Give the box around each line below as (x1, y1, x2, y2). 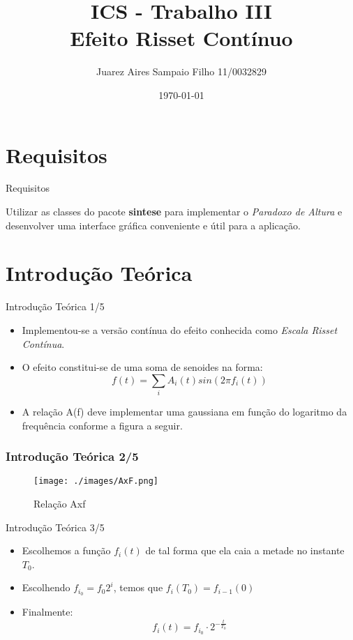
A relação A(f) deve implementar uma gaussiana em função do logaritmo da (22, 404, 347, 419)
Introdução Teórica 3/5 (6, 519, 105, 534)
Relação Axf (33, 496, 86, 511)
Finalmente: (22, 604, 73, 619)
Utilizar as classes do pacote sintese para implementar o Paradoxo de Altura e (6, 204, 343, 219)
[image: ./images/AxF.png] (33, 476, 158, 487)
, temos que (113, 580, 163, 595)
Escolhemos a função (22, 543, 111, 558)
